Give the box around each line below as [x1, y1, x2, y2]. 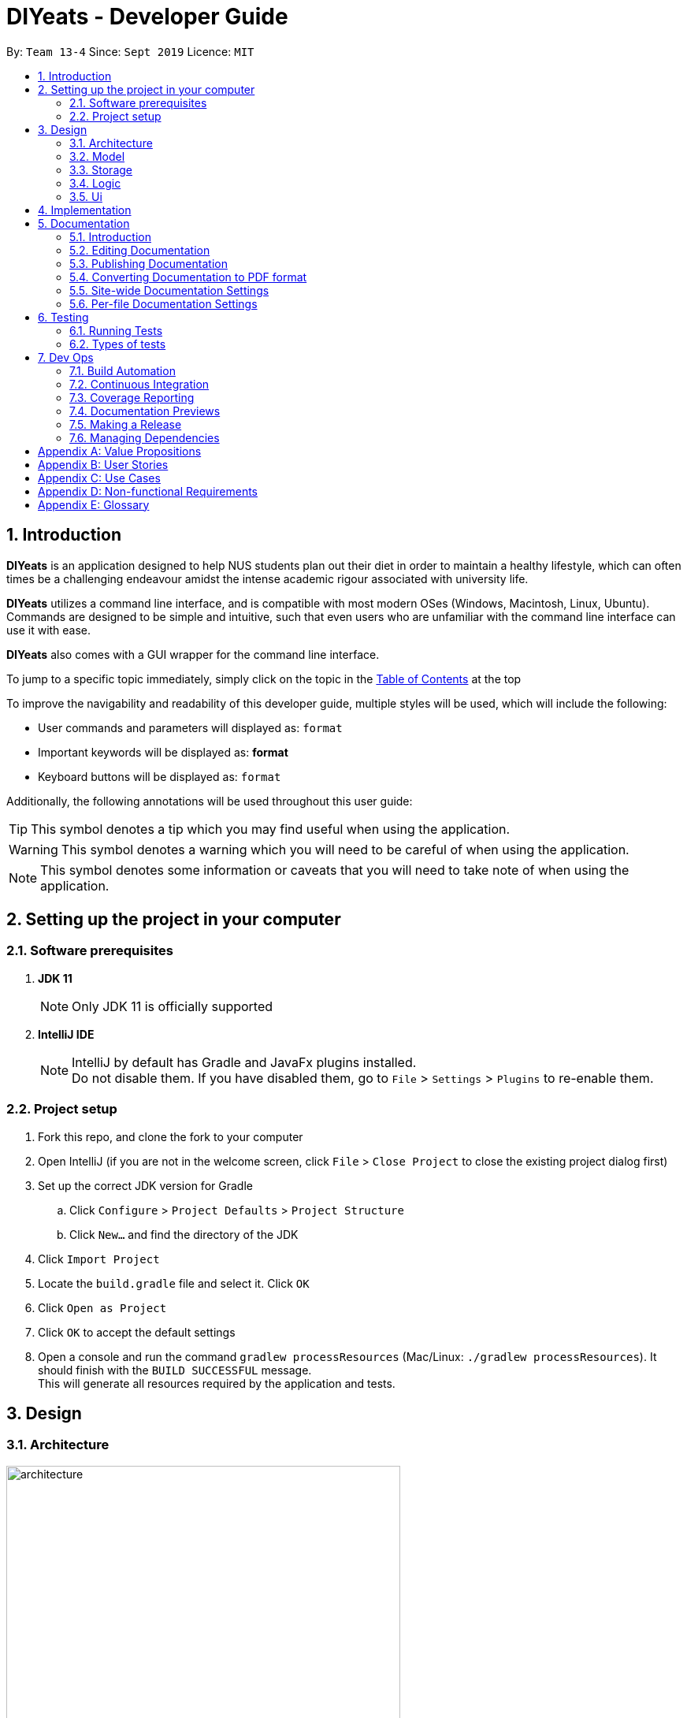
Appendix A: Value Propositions [38, 444, 202, 458]
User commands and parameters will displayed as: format [38, 720, 343, 734]
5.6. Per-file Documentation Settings [69, 296, 258, 311]
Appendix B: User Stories [38, 457, 169, 471]
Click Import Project [38, 1251, 160, 1266]
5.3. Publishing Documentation [69, 256, 228, 270]
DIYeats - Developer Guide [6, 3, 288, 30]
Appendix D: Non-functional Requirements [38, 484, 258, 498]
